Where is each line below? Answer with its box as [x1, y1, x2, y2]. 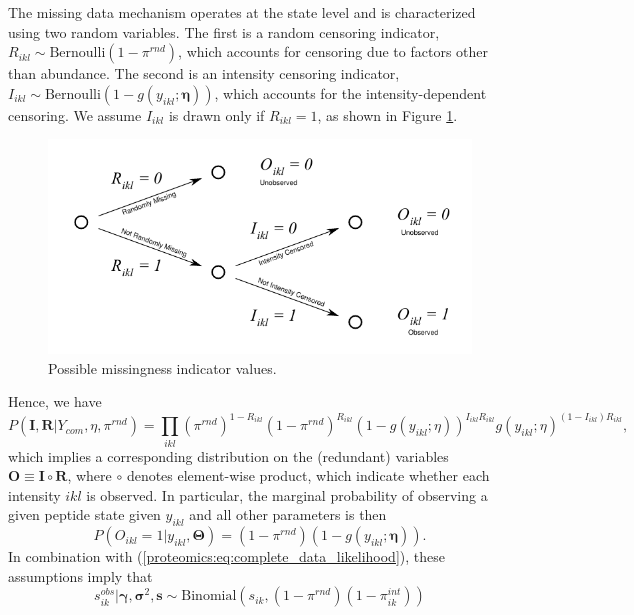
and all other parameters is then [189, 504, 387, 525]
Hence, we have [8, 391, 102, 412]
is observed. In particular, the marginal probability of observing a [86, 484, 488, 505]
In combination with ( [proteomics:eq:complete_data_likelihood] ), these [8, 546, 445, 567]
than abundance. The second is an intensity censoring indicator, [8, 63, 400, 84]
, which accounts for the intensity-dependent [214, 82, 487, 103]
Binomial [181, 589, 237, 604]
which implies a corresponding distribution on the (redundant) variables [8, 445, 449, 466]
